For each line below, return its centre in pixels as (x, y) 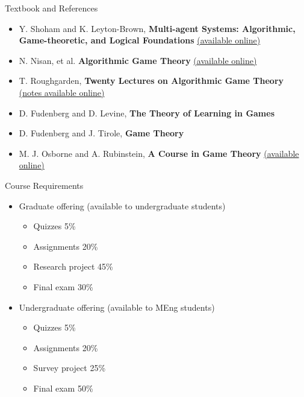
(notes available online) (62, 92)
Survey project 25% (70, 368)
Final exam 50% (63, 388)
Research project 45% (73, 266)
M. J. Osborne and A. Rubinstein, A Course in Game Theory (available (159, 153)
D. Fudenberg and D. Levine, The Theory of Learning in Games (147, 113)
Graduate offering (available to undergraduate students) (122, 205)
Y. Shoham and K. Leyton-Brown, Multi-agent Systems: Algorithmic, (157, 28)
